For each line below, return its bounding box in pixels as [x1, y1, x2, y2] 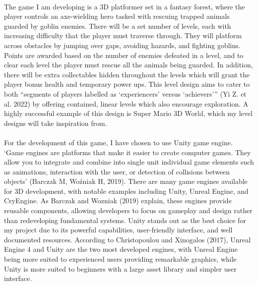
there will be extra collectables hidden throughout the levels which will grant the [4, 69, 250, 79]
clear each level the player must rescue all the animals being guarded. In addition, [4, 59, 253, 70]
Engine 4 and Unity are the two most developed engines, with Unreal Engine [4, 244, 238, 254]
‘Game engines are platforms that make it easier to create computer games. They [4, 147, 251, 157]
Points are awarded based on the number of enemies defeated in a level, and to [4, 50, 244, 60]
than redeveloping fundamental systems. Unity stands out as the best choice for [4, 215, 246, 225]
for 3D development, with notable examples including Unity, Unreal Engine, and [4, 185, 249, 196]
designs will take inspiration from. [4, 117, 107, 128]
